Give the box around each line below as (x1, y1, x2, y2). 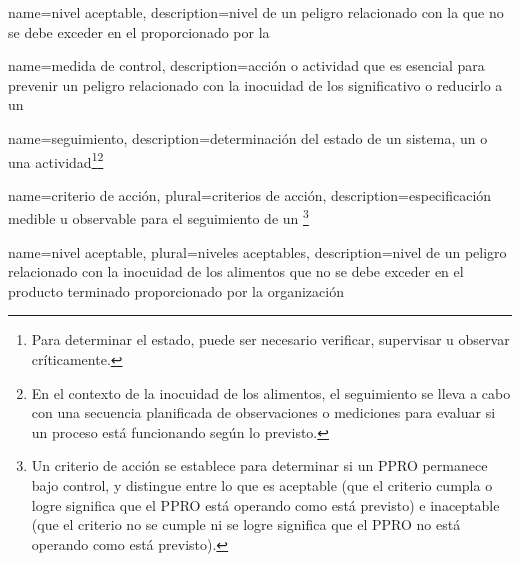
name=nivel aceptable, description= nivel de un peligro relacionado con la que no (8, 2, 504, 22)
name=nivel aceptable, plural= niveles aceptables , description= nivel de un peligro (8, 241, 507, 262)
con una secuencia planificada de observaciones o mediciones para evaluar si (31, 402, 496, 423)
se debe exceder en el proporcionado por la (8, 21, 270, 42)
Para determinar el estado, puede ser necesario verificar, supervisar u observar (31, 329, 510, 350)
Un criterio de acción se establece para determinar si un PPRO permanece (31, 455, 488, 476)
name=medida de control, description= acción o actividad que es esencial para (8, 55, 485, 76)
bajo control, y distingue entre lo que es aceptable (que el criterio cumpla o (31, 475, 493, 495)
